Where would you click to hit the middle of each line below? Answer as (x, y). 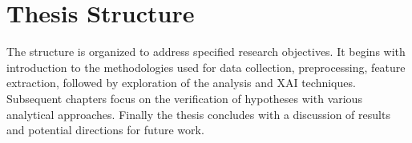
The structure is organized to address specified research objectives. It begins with (206, 52)
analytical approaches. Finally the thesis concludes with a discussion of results (198, 114)
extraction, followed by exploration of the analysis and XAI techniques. (181, 83)
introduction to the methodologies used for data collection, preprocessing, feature (206, 67)
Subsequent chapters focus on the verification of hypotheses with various (184, 98)
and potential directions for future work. (105, 130)
